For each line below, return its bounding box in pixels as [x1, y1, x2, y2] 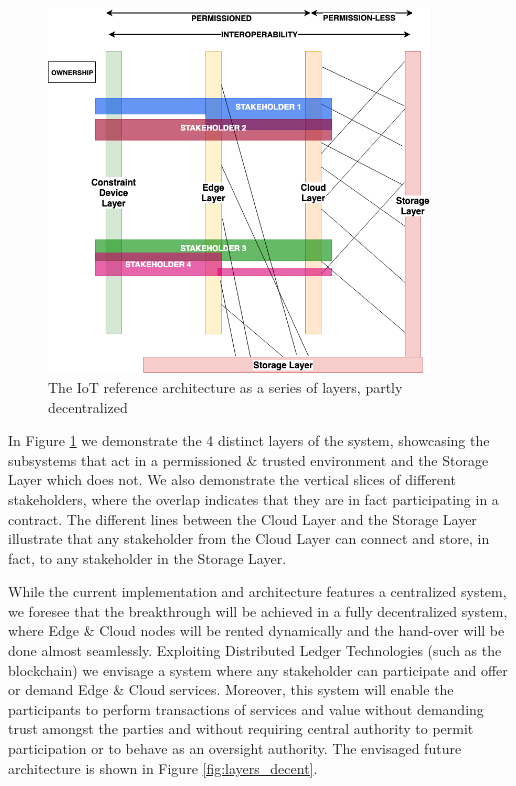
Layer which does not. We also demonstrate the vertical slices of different [8, 469, 456, 490]
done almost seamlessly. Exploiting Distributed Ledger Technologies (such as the [8, 640, 502, 661]
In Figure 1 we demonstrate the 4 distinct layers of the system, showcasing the [8, 430, 490, 451]
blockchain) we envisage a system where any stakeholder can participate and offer [8, 659, 508, 680]
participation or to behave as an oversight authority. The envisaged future [8, 738, 462, 759]
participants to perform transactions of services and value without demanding [8, 698, 484, 719]
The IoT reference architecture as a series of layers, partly [48, 376, 403, 397]
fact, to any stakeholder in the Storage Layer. [8, 547, 287, 568]
